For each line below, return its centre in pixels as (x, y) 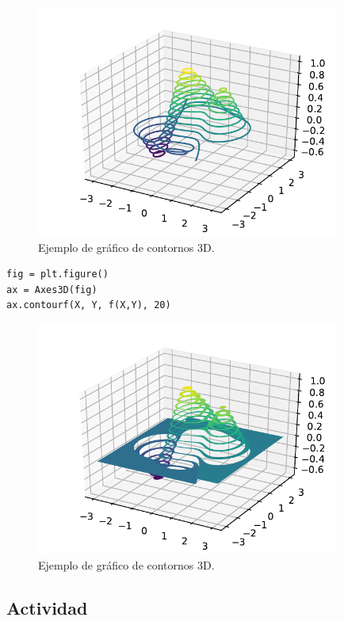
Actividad (47, 607)
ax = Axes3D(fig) (52, 290)
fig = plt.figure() (57, 274)
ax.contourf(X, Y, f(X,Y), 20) (89, 305)
